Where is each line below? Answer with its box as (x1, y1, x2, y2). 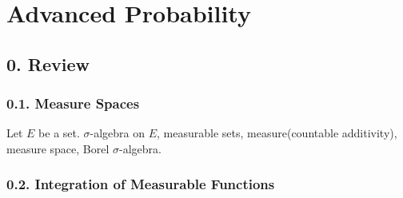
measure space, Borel (6, 140, 110, 156)
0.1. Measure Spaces (6, 93, 140, 113)
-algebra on (90, 125, 146, 141)
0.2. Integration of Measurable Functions (6, 174, 275, 194)
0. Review (6, 51, 90, 76)
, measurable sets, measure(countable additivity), (157, 125, 397, 141)
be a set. (38, 125, 80, 141)
